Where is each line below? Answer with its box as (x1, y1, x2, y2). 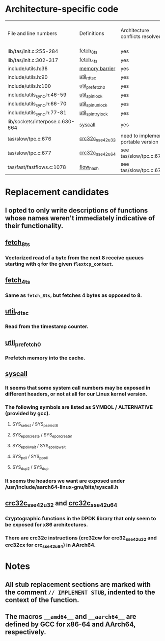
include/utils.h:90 (7, 73, 48, 80)
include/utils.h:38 (7, 65, 48, 72)
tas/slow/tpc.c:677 (7, 149, 52, 156)
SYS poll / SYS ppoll (12, 453, 48, 461)
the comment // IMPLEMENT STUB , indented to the (5, 588, 156, 596)
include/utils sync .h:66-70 (7, 100, 67, 108)
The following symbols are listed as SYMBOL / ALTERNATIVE (5, 404, 153, 411)
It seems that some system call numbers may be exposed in (5, 385, 151, 392)
